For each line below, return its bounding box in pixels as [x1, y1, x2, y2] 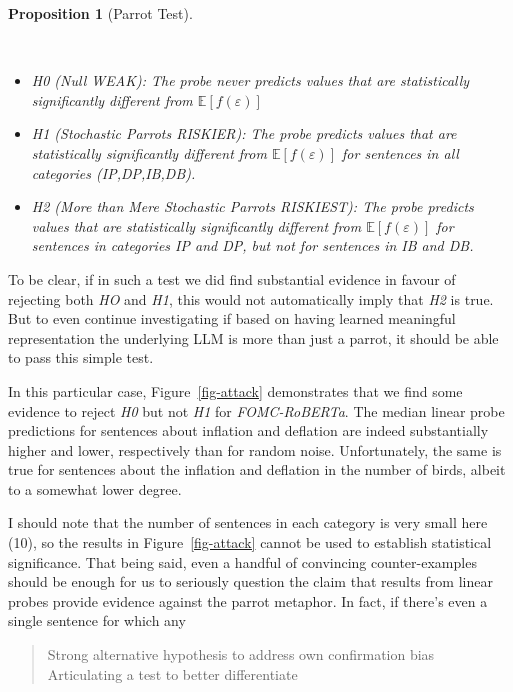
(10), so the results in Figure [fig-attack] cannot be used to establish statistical [8, 532, 492, 553]
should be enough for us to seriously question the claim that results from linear [8, 571, 493, 592]
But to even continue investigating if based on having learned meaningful [8, 308, 456, 329]
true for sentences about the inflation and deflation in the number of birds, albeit [8, 459, 506, 480]
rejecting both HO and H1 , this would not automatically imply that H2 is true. [8, 288, 494, 309]
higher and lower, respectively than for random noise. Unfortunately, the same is [8, 439, 502, 460]
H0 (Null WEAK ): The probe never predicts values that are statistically [31, 70, 470, 91]
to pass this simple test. [8, 347, 154, 368]
